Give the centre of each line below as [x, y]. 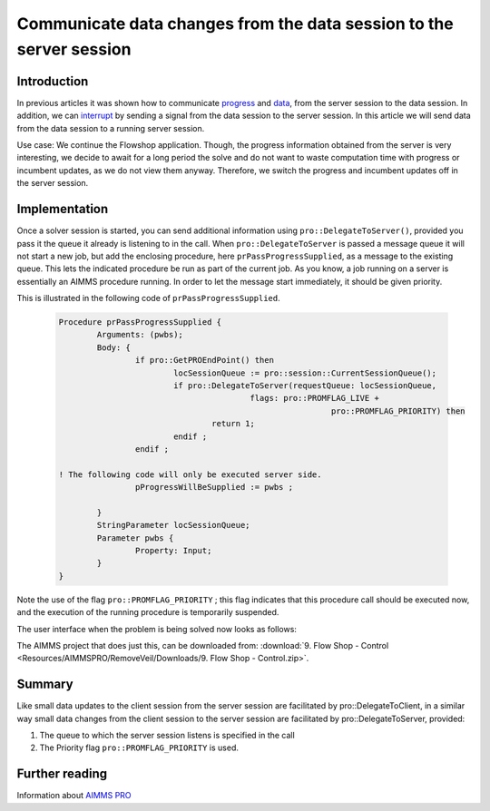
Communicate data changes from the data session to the [235, 24]
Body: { [114, 347]
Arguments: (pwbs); [140, 335]
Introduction [53, 81]
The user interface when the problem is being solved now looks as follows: [157, 629]
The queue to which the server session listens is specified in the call [167, 736]
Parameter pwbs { [135, 538]
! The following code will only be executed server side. [190, 474]
